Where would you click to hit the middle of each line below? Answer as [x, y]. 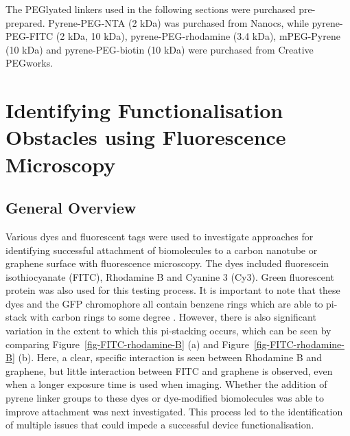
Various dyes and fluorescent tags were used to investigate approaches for [160, 236]
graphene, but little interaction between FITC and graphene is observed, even [169, 370]
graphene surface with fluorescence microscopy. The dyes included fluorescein [167, 263]
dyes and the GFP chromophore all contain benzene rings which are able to [164, 303]
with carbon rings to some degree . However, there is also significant [173, 317]
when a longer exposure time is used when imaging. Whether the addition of [166, 384]
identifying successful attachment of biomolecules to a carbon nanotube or [162, 250]
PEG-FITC [30, 36]
